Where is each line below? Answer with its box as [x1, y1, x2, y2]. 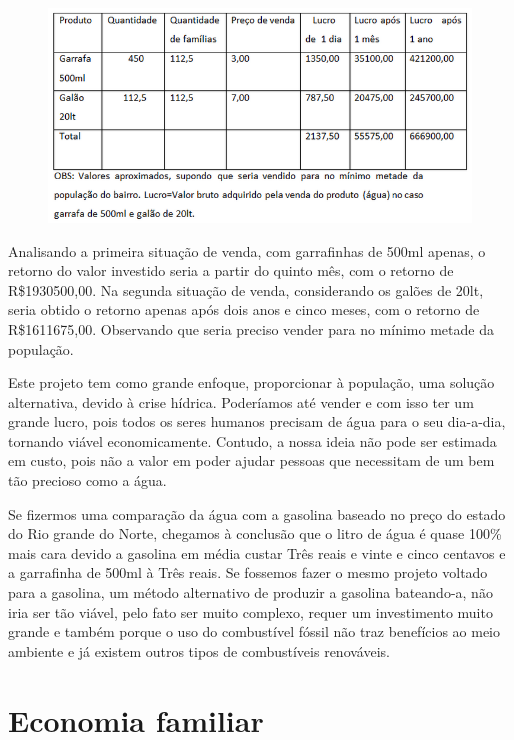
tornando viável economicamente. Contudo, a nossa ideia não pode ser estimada [8, 430, 497, 451]
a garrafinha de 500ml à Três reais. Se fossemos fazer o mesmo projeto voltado [8, 562, 488, 583]
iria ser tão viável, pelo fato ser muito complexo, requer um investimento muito [8, 601, 493, 622]
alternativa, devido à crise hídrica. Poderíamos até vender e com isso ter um [8, 391, 474, 412]
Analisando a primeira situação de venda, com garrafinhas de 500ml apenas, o [8, 240, 486, 261]
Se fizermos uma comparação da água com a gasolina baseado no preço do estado [8, 503, 506, 524]
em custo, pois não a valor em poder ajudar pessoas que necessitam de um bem [8, 450, 495, 471]
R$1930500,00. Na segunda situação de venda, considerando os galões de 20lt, [8, 279, 484, 300]
